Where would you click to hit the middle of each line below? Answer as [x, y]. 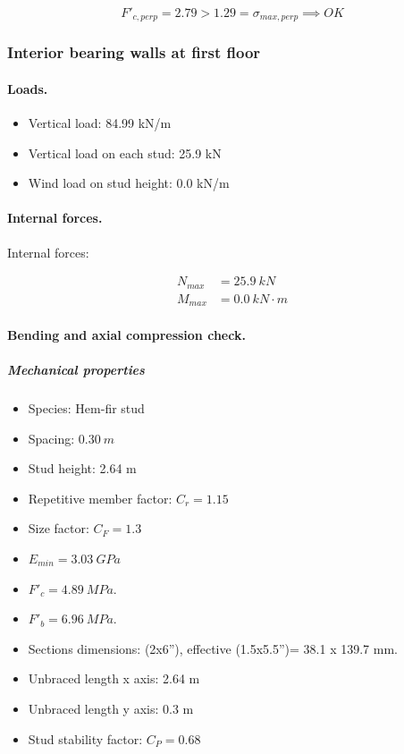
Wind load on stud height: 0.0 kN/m [129, 183]
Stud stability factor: [85, 738]
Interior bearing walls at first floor [134, 52]
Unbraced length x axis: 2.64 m [114, 678]
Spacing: [51, 438]
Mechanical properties [76, 370]
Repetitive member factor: [100, 498]
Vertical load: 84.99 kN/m [100, 123]
